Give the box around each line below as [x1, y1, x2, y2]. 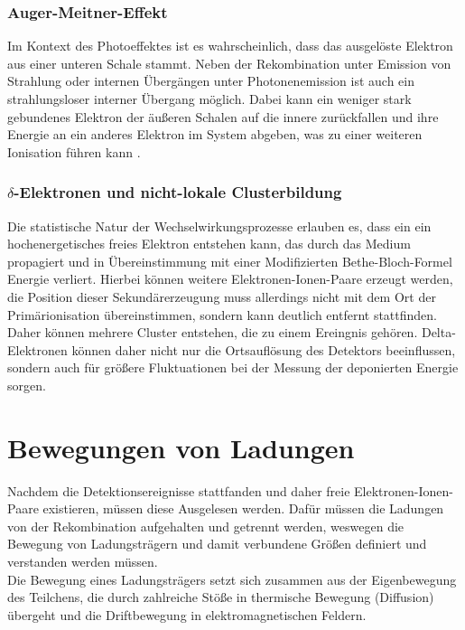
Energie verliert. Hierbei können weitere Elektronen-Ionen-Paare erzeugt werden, [7, 269, 453, 288]
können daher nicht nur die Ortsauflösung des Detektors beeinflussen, [71, 340, 456, 359]
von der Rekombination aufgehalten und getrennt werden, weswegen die [7, 516, 405, 535]
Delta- [421, 323, 456, 342]
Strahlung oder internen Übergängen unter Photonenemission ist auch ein [7, 71, 415, 90]
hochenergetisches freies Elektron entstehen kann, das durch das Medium [7, 234, 411, 253]
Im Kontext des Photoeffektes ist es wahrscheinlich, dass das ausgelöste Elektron [7, 36, 453, 55]
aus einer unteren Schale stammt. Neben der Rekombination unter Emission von [7, 53, 451, 72]
